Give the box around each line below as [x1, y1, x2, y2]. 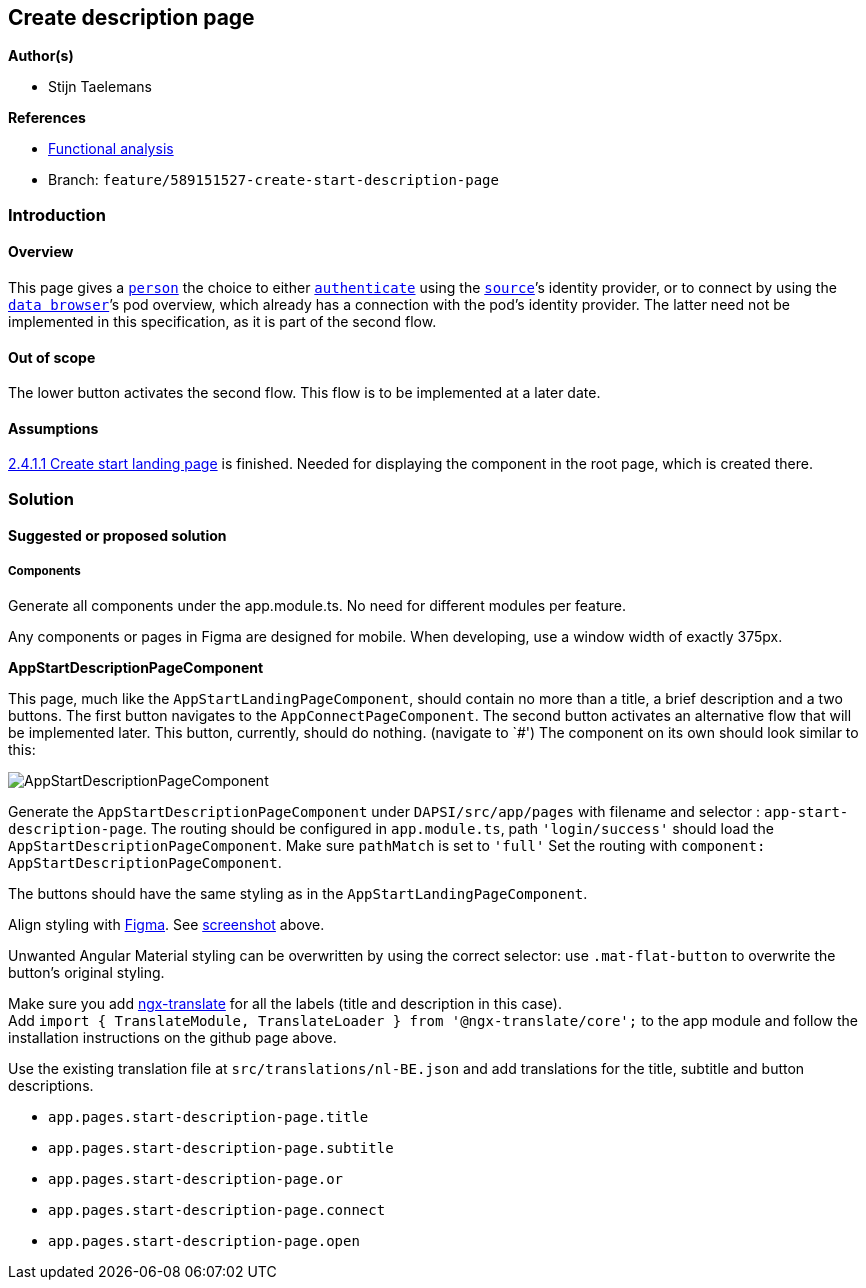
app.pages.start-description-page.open [48, 1233, 360, 1250]
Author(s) [8, 47, 74, 65]
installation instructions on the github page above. [8, 1029, 337, 1047]
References [8, 109, 86, 127]
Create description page [8, 5, 255, 30]
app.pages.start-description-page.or [48, 1171, 344, 1188]
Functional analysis [48, 140, 174, 158]
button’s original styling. [8, 964, 165, 982]
